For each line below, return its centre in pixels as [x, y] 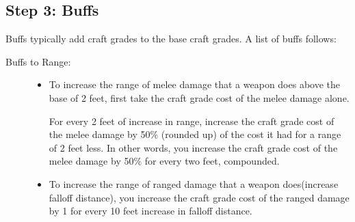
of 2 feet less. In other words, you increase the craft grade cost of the [193, 147]
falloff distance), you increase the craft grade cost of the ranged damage [199, 197]
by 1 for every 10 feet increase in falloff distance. [150, 211]
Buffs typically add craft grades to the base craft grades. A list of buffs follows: [171, 39]
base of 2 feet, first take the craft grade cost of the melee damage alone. [199, 97]
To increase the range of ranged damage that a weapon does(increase [194, 183]
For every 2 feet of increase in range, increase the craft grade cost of [192, 121]
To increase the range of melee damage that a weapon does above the [195, 84]
